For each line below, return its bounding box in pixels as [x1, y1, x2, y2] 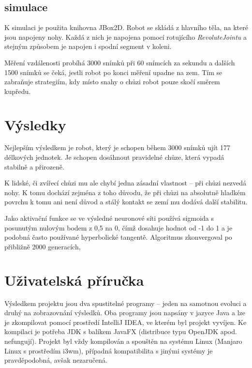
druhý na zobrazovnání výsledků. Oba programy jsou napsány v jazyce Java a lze [4, 307, 245, 318]
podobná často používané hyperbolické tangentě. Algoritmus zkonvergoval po [4, 232, 232, 242]
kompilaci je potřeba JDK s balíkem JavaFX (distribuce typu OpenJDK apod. [4, 326, 237, 337]
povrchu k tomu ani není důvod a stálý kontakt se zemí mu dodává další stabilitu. [4, 197, 248, 207]
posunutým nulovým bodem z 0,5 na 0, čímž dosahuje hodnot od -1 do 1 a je [4, 222, 233, 232]
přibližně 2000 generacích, [4, 241, 81, 251]
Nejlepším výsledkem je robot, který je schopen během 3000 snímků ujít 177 [4, 142, 231, 153]
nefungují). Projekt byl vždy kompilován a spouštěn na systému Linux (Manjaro [4, 336, 242, 346]
